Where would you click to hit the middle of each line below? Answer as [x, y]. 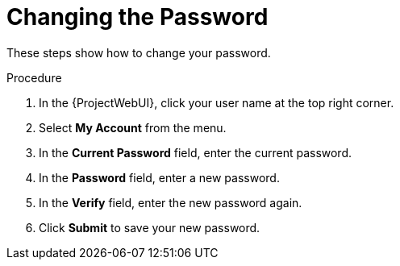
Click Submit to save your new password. [150, 227]
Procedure [34, 77]
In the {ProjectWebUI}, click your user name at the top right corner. [217, 102]
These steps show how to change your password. [139, 52]
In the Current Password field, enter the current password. [196, 152]
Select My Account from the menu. [133, 127]
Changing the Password [137, 17]
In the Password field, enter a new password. [159, 177]
